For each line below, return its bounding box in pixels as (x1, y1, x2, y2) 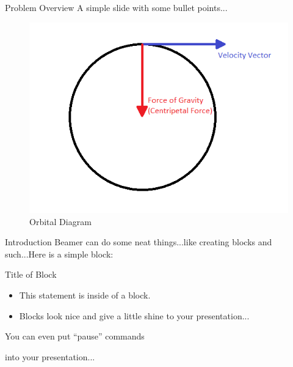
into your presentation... (5, 350, 95, 363)
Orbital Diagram (29, 215, 92, 228)
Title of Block (5, 268, 57, 281)
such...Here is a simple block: (5, 247, 114, 260)
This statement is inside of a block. (19, 288, 151, 301)
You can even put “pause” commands (5, 330, 145, 343)
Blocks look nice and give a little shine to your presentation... (19, 309, 250, 322)
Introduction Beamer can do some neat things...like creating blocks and (5, 235, 272, 248)
